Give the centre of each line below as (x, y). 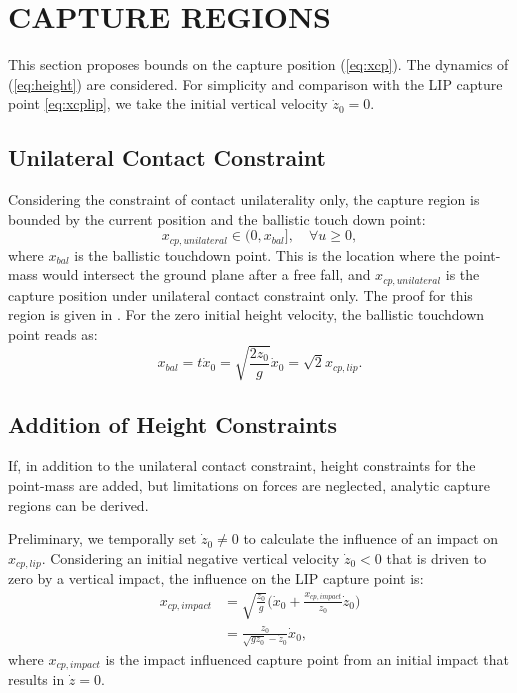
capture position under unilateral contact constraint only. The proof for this (240, 294)
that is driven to (436, 557)
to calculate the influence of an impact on (371, 538)
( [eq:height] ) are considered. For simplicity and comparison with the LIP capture (255, 83)
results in (36, 678)
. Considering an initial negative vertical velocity (190, 557)
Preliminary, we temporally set (102, 538)
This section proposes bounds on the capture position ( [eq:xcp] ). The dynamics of (258, 64)
